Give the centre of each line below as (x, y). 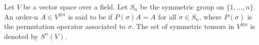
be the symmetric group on (182, 6)
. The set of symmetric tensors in (183, 26)
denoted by (21, 36)
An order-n (21, 16)
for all (167, 16)
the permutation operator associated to (65, 26)
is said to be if (90, 16)
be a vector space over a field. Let (75, 6)
